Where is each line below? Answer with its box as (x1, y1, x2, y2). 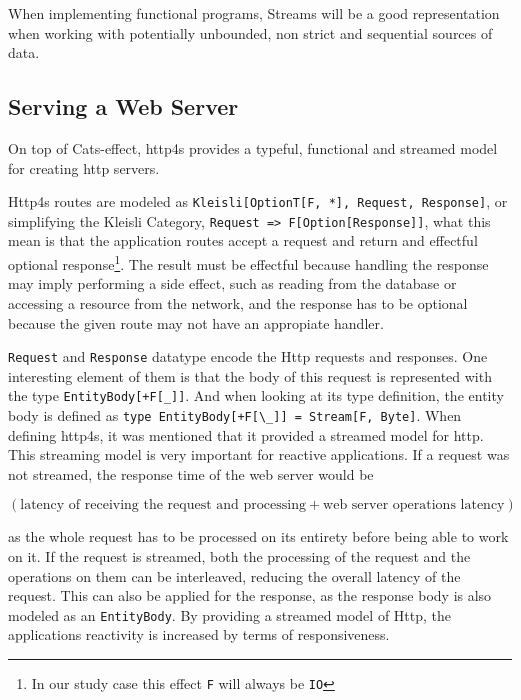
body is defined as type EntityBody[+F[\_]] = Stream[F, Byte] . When (8, 405, 462, 426)
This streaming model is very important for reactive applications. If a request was (8, 444, 510, 465)
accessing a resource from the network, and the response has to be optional (8, 292, 468, 313)
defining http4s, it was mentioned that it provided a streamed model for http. (8, 424, 484, 445)
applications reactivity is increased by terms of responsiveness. (8, 624, 390, 645)
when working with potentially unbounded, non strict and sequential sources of (8, 22, 493, 43)
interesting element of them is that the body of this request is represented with (8, 365, 492, 386)
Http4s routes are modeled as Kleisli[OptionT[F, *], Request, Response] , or (8, 191, 508, 212)
